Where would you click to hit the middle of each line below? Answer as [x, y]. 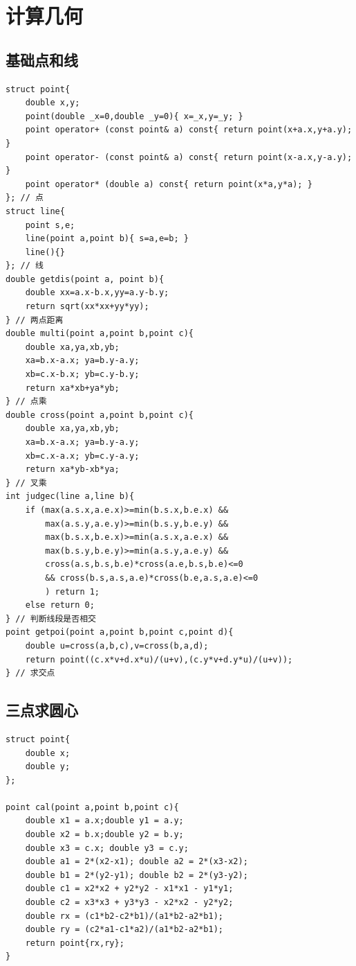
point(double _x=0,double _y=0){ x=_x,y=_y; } [134, 116]
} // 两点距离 [35, 320]
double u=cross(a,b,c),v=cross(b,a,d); [117, 646]
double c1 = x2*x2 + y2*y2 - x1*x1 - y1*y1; [129, 889]
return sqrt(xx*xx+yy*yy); [87, 307]
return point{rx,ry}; [75, 943]
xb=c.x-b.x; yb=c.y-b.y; [82, 375]
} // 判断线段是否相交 [51, 618]
